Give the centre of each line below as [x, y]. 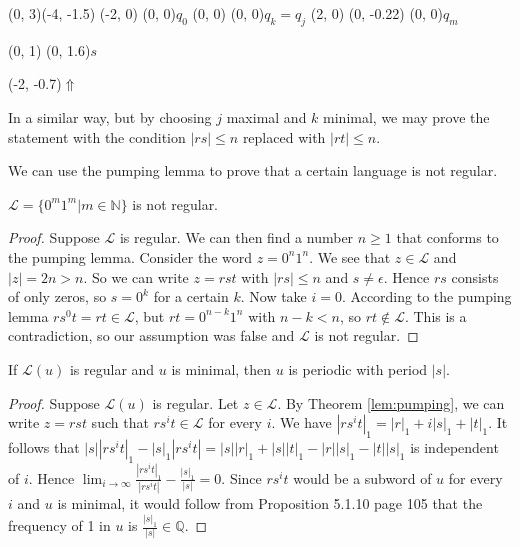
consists [475, 276]
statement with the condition [97, 136]
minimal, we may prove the [406, 116]
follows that [44, 446]
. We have [301, 422]
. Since [241, 477]
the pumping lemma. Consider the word [130, 256]
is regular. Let [195, 402]
